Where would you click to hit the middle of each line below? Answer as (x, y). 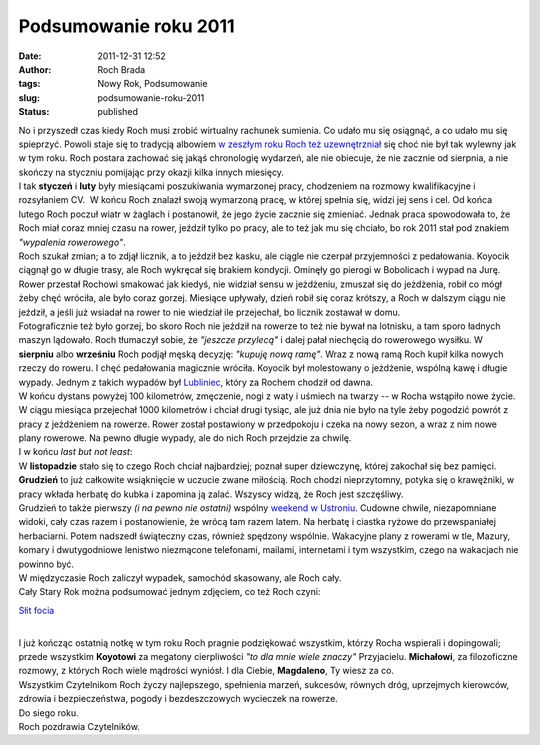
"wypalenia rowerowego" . (72, 242)
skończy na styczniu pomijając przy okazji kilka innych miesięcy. (151, 172)
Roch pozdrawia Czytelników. (79, 726)
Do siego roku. (48, 712)
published (118, 112)
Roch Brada (121, 69)
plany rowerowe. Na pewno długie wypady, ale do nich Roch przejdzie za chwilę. (185, 438)
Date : (30, 56)
